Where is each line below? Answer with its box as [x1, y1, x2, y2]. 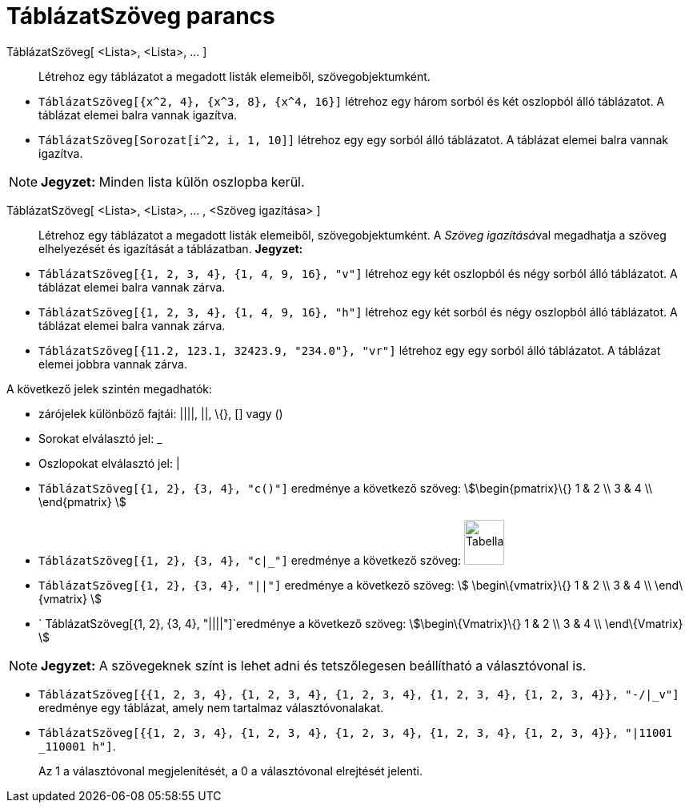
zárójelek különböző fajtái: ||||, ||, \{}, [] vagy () [38, 406, 283, 421]
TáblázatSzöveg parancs [6, 2, 275, 30]
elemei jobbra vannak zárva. [38, 356, 187, 371]
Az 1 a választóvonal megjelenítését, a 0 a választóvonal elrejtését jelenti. [38, 763, 423, 778]
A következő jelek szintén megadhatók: [6, 381, 213, 396]
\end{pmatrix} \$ [38, 494, 126, 509]
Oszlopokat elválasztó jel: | [38, 456, 180, 470]
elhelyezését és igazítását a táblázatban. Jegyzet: [38, 241, 303, 256]
